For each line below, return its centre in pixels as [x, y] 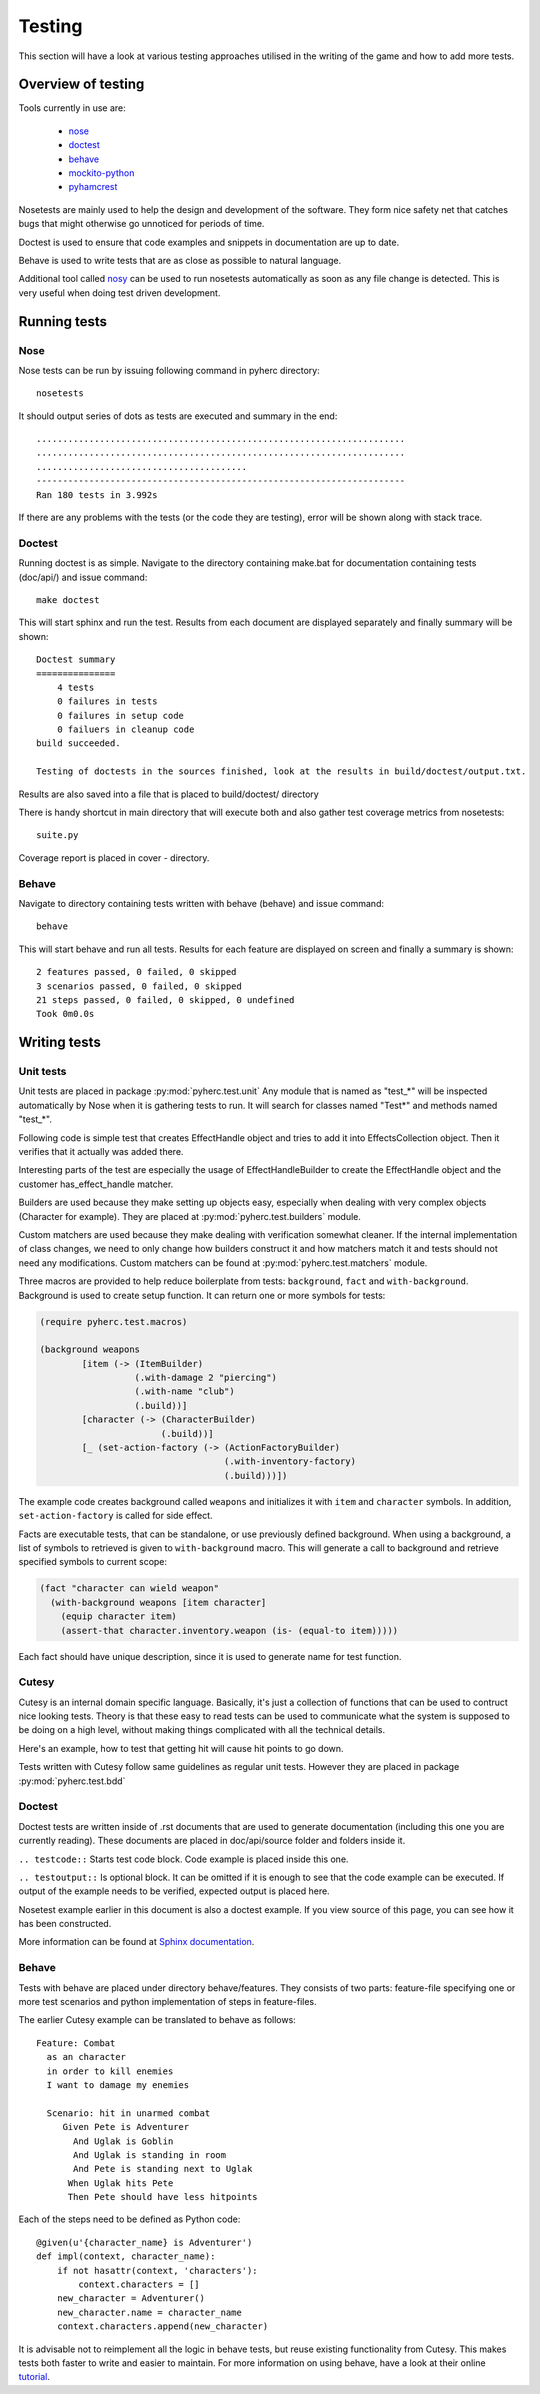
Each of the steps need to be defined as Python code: [129, 2219]
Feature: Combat [76, 2043]
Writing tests [60, 1042]
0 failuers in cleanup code [125, 729]
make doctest [68, 599]
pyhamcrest [93, 187]
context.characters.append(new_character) [162, 2326]
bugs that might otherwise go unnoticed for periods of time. [141, 224]
